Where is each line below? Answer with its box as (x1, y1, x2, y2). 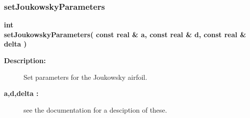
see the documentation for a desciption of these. (24, 104, 167, 115)
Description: (4, 55, 46, 65)
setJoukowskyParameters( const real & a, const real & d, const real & (4, 29, 246, 39)
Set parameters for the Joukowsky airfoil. (24, 71, 148, 82)
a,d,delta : (4, 88, 39, 98)
